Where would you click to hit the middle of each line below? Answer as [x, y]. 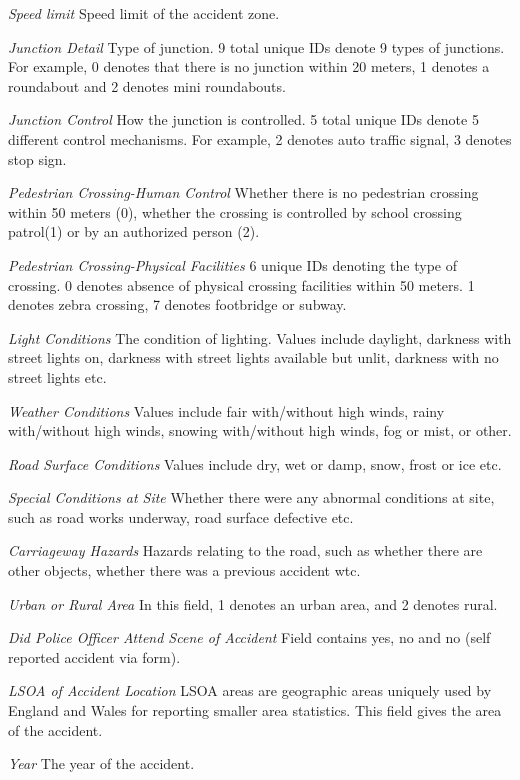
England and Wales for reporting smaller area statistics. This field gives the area [255, 710]
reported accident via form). [94, 656]
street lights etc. [57, 376]
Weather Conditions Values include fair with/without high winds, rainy [226, 410]
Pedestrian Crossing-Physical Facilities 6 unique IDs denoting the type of [233, 264]
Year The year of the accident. [101, 763]
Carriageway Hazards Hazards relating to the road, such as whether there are [245, 550]
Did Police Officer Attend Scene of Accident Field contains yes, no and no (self [249, 637]
